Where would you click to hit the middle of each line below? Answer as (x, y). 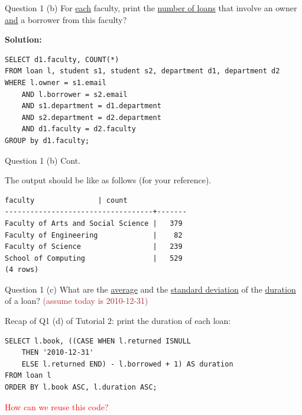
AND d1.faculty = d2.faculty (79, 129)
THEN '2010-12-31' (58, 353)
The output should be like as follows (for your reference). (108, 180)
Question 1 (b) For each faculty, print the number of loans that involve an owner (151, 8)
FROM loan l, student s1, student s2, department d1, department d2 (142, 71)
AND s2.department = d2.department (91, 117)
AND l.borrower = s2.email (74, 94)
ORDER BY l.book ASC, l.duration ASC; (81, 388)
